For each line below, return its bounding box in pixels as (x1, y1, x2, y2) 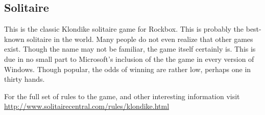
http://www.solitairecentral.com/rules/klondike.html (4, 101, 170, 111)
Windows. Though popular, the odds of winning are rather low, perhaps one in (4, 63, 251, 74)
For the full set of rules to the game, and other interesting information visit (4, 90, 240, 101)
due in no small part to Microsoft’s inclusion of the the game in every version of (4, 53, 254, 64)
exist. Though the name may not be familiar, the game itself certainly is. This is (4, 43, 256, 54)
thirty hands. (4, 74, 45, 84)
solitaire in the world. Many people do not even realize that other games (27, 33, 253, 44)
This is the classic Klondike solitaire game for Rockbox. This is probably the (4, 24, 244, 34)
